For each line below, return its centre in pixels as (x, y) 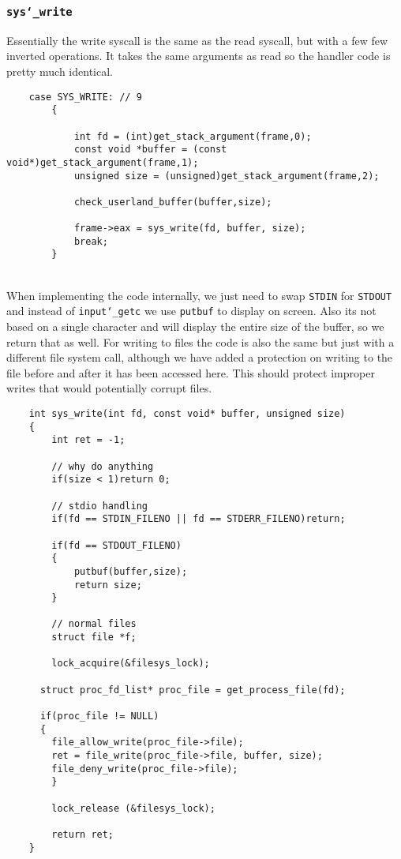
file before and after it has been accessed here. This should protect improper (191, 372)
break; (91, 241)
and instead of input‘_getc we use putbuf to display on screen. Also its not (191, 311)
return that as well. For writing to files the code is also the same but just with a (200, 341)
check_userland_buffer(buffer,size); (173, 202)
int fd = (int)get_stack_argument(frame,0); (193, 136)
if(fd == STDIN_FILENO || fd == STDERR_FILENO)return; (199, 519)
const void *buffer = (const (150, 150)
